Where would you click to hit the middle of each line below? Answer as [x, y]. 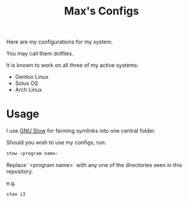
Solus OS [26, 83]
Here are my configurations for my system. [60, 42]
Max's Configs [102, 11]
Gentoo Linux [32, 77]
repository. [20, 171]
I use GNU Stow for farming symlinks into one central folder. [81, 131]
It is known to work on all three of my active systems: [73, 65]
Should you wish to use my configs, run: [56, 142]
